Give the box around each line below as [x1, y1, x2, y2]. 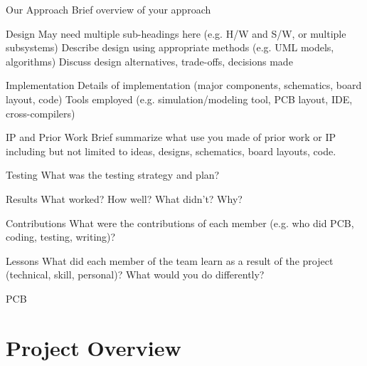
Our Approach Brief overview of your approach [6, 2, 211, 16]
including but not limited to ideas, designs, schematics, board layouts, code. [6, 143, 336, 158]
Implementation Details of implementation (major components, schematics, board [6, 78, 362, 93]
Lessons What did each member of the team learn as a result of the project [6, 253, 334, 268]
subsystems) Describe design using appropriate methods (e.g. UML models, [6, 40, 334, 55]
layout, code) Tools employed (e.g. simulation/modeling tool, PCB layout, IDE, [6, 91, 353, 106]
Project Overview [6, 333, 181, 362]
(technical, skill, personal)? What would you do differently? [6, 267, 265, 282]
